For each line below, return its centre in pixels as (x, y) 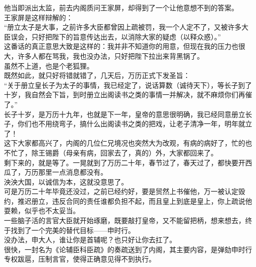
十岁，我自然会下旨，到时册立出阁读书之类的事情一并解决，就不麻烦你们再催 (128, 95)
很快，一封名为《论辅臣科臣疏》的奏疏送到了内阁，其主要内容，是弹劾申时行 (128, 249)
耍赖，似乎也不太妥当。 (42, 210)
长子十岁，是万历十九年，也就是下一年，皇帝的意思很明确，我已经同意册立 (125, 114)
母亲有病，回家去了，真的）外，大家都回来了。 (142, 152)
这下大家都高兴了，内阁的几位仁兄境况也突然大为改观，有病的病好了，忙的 (125, 143)
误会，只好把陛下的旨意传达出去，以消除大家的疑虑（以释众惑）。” (116, 36)
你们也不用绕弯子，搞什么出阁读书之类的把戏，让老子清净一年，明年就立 (135, 124)
